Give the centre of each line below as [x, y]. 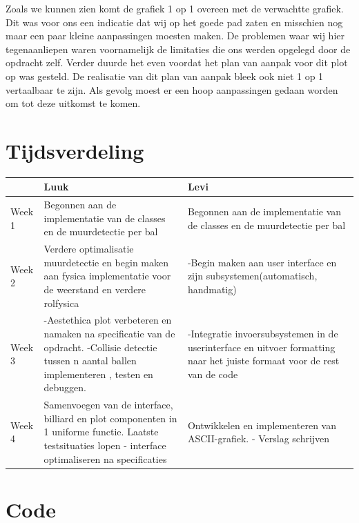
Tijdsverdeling [75, 150]
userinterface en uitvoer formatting [261, 347]
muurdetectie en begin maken [106, 262]
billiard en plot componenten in [110, 418]
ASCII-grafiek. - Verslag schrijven [259, 438]
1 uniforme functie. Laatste [101, 432]
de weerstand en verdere [95, 289]
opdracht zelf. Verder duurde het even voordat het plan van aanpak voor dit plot [177, 62]
